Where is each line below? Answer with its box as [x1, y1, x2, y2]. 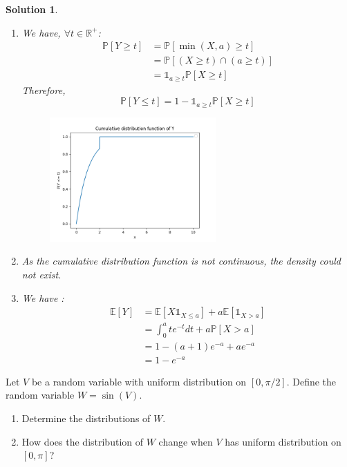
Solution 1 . [6, 2, 58, 16]
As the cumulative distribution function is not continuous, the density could [21, 254, 341, 268]
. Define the [286, 374, 337, 388]
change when [158, 434, 213, 448]
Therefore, [21, 82, 66, 97]
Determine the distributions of [21, 410, 151, 425]
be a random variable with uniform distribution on [31, 374, 247, 388]
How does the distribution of [21, 434, 144, 448]
